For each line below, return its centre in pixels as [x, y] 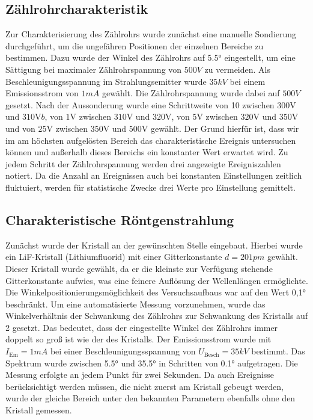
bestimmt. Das [278, 351]
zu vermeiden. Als [237, 69]
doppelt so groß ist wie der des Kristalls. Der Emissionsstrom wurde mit [138, 339]
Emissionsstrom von [42, 93]
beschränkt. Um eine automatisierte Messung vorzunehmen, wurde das [135, 304]
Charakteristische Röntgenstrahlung [120, 219]
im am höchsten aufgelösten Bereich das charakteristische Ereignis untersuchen [151, 140]
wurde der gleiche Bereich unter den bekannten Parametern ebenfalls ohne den [150, 398]
